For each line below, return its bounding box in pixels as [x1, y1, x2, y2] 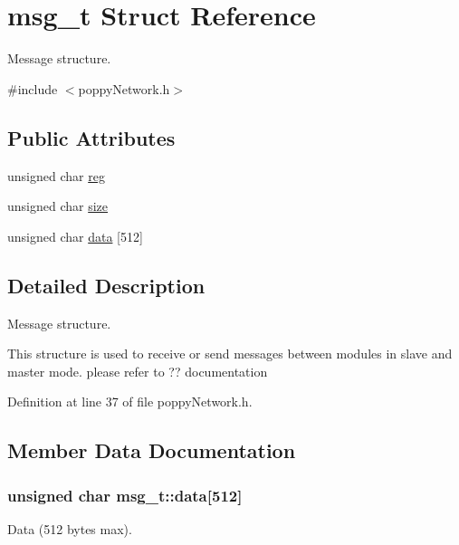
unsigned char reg [7, 166, 105, 185]
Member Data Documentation [7, 436, 296, 464]
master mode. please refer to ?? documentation [7, 361, 268, 380]
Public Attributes [7, 123, 176, 151]
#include [7, 79, 58, 98]
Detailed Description [7, 271, 206, 299]
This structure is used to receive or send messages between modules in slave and [7, 344, 453, 363]
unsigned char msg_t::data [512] [7, 483, 243, 506]
